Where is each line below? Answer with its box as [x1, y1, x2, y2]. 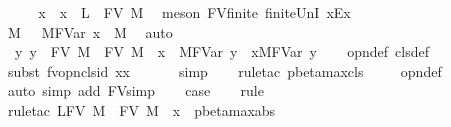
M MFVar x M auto [7, 21, 173, 42]
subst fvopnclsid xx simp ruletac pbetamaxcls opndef [7, 60, 442, 81]
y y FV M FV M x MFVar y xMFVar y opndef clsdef [14, 41, 430, 62]
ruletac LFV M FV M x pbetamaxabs [7, 99, 276, 120]
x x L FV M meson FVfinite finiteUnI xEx [38, 2, 351, 22]
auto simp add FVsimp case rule [7, 80, 264, 101]
